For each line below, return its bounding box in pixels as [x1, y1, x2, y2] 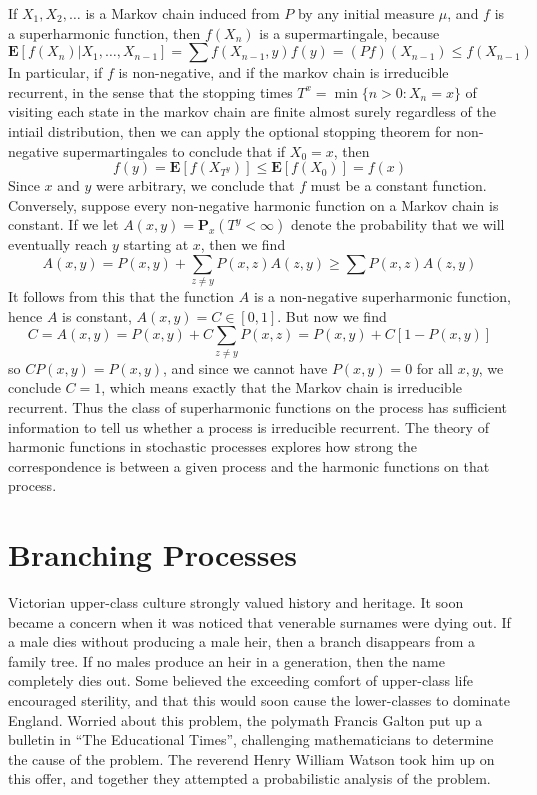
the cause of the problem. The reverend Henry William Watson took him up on [8, 748, 495, 769]
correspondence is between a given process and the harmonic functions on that [8, 455, 490, 476]
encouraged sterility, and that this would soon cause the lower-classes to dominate [8, 690, 510, 711]
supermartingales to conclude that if [63, 140, 286, 161]
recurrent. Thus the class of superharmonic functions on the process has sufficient [8, 396, 508, 417]
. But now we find [277, 305, 387, 326]
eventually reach [8, 234, 108, 255]
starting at [123, 234, 189, 255]
